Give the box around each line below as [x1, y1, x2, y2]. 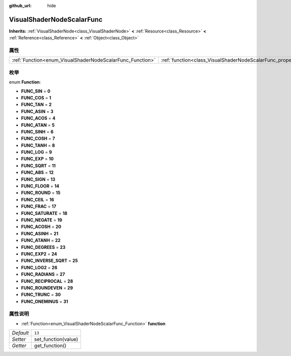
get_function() [34, 342, 66, 349]
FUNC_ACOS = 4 [21, 115, 56, 121]
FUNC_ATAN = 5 [21, 122, 55, 128]
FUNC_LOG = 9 [21, 149, 52, 155]
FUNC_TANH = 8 [21, 142, 55, 148]
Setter [12, 336, 26, 343]
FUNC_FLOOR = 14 [21, 183, 60, 189]
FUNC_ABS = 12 [21, 170, 54, 176]
